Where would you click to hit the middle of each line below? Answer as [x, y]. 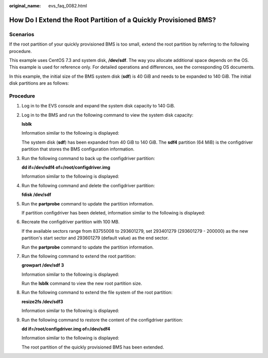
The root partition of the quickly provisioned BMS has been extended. [93, 347]
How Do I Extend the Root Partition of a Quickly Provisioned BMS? [112, 20]
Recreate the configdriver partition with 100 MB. [71, 222]
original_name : [25, 6]
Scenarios [22, 34]
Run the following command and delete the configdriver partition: [88, 185]
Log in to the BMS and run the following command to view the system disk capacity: [107, 115]
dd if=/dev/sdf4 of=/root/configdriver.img [66, 167]
